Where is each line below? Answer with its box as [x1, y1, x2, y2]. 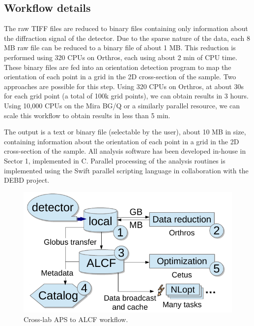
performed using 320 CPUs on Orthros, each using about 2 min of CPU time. [4, 52, 237, 62]
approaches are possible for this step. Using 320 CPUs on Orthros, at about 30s [4, 81, 244, 91]
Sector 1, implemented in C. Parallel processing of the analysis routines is [4, 155, 226, 165]
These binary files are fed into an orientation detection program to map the [4, 62, 231, 72]
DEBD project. [4, 175, 50, 185]
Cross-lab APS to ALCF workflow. [24, 314, 128, 325]
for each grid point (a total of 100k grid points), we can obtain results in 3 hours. [4, 91, 249, 101]
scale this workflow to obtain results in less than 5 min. [4, 110, 170, 120]
